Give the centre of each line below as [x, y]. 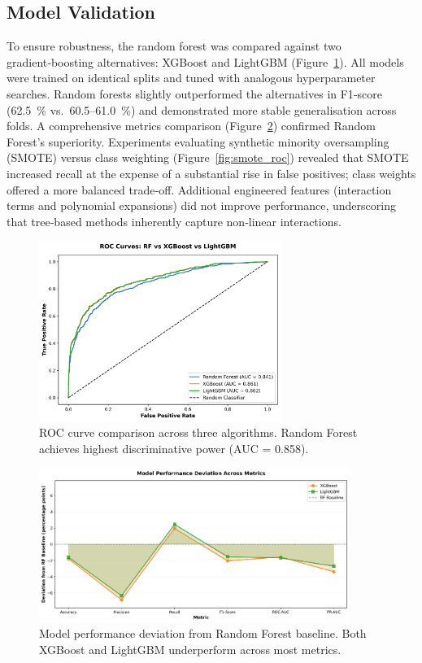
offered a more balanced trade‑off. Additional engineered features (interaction [199, 189]
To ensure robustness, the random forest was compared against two [174, 46]
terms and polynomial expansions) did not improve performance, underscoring [201, 205]
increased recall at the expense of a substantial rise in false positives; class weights [211, 173]
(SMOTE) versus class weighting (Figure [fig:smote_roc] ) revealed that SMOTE [208, 157]
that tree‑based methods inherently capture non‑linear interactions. [174, 221]
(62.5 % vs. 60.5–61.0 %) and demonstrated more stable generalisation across [202, 109]
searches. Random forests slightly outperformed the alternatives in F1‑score [194, 93]
